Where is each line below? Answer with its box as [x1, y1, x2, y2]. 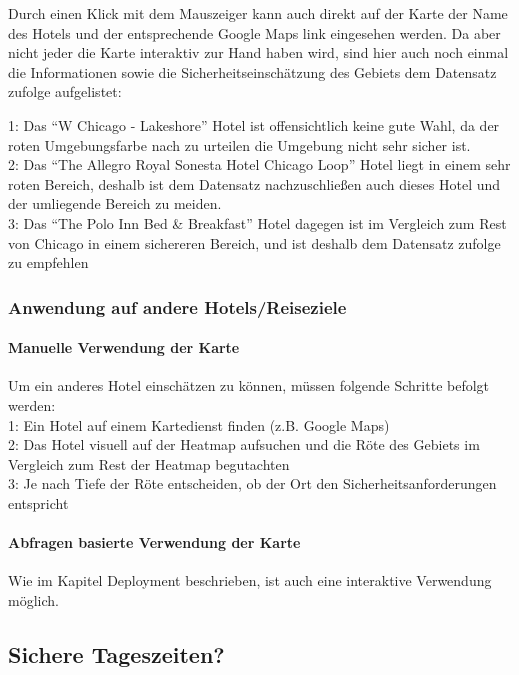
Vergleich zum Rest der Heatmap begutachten [8, 453, 290, 474]
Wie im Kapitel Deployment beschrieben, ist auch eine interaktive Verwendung [8, 570, 492, 591]
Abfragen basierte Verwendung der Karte [8, 532, 301, 553]
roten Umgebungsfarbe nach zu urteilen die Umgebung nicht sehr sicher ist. [8, 134, 471, 155]
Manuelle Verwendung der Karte [8, 337, 240, 358]
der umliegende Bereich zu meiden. [8, 193, 222, 214]
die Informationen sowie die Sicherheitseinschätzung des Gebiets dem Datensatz [8, 61, 497, 82]
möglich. [8, 589, 59, 610]
